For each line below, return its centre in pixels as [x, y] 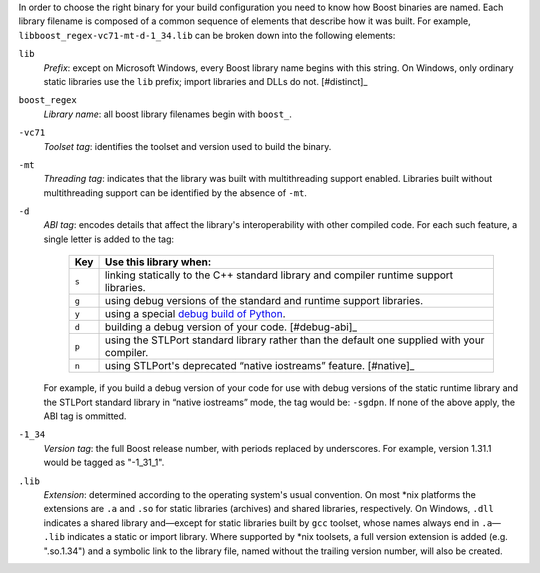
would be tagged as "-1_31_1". [104, 462]
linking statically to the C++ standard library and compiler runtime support [279, 275]
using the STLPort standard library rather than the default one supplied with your [294, 340]
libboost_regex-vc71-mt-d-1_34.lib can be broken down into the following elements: [207, 35]
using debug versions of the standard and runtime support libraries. [264, 301]
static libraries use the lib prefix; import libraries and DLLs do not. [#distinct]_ [205, 81]
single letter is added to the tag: [109, 239]
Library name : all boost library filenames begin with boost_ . [167, 114]
